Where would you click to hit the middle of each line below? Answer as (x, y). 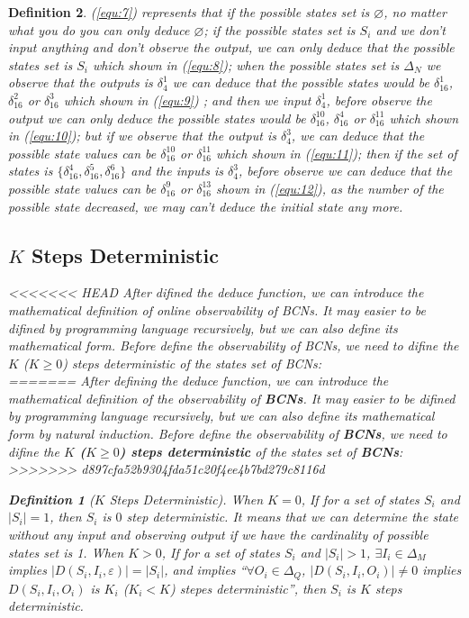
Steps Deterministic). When (186, 499)
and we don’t (411, 29)
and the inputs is (177, 171)
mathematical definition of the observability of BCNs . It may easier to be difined (232, 398)
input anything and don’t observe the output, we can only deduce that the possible (231, 47)
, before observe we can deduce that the (345, 171)
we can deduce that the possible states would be (301, 82)
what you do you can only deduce (99, 29)
